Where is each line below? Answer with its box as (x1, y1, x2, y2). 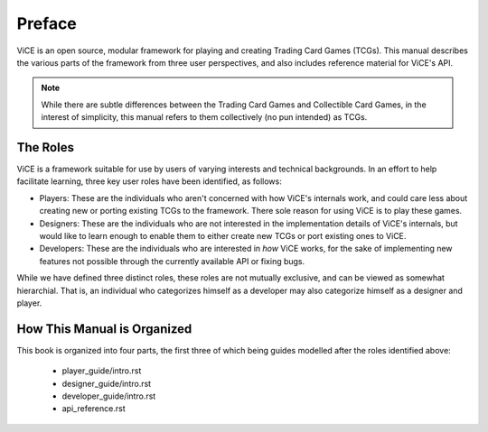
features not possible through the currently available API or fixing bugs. (39, 255, 305, 266)
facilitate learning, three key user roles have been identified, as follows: (16, 176, 282, 187)
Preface (16, 14, 77, 33)
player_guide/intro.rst (61, 365, 142, 376)
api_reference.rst (61, 403, 126, 414)
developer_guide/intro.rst (61, 391, 156, 401)
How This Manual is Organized (16, 321, 192, 336)
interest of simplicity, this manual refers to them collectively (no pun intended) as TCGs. (41, 112, 368, 123)
